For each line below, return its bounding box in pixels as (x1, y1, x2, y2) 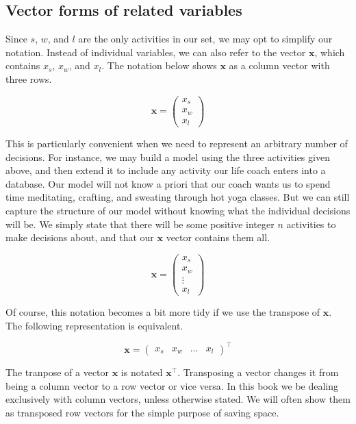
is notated (120, 365, 163, 379)
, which (314, 45, 345, 59)
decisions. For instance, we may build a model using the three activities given (5, 149, 330, 164)
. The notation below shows (101, 58, 217, 73)
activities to (286, 216, 336, 231)
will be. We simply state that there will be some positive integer (5, 216, 275, 231)
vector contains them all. (166, 230, 270, 245)
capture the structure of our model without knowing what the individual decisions (5, 203, 351, 218)
